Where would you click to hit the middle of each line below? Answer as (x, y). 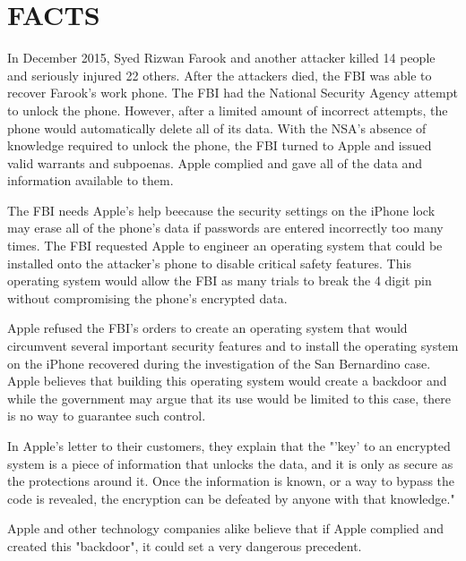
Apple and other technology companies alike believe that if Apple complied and (226, 528)
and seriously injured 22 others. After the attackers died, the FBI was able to (220, 75)
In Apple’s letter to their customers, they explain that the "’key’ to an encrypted (229, 446)
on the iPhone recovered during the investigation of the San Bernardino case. (219, 363)
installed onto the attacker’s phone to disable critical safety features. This (209, 263)
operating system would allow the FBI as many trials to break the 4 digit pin (220, 280)
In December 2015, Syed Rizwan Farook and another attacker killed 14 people (221, 58)
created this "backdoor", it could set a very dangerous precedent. (185, 545)
